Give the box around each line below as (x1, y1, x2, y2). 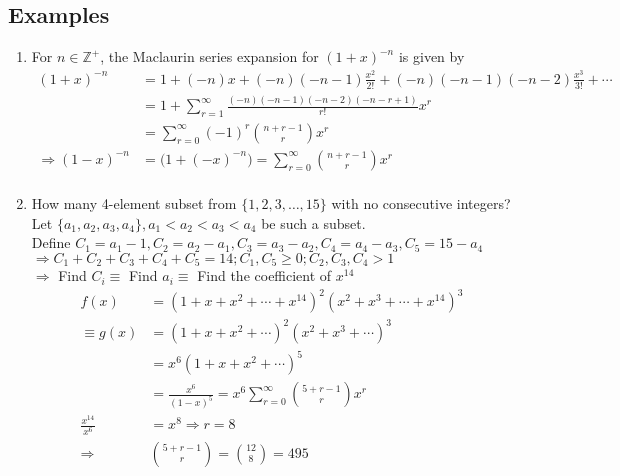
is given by (398, 46, 465, 67)
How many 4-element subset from (31, 192, 237, 213)
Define (31, 232, 71, 253)
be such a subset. (261, 212, 366, 233)
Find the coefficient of (197, 265, 332, 286)
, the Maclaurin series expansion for (100, 46, 319, 67)
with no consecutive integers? (331, 192, 511, 213)
